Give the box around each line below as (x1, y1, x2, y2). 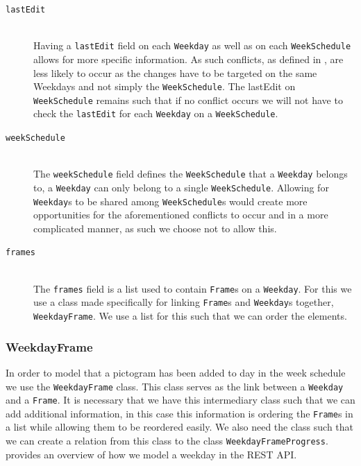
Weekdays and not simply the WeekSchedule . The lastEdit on (33, 79, 296, 94)
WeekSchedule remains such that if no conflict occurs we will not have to (33, 92, 343, 107)
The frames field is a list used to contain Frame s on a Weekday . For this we (33, 281, 352, 295)
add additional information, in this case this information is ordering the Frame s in (6, 406, 353, 420)
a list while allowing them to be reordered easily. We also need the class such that (6, 420, 354, 434)
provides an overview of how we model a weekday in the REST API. (6, 447, 297, 461)
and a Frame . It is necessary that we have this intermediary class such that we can (6, 392, 355, 407)
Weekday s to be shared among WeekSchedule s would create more (33, 193, 308, 208)
